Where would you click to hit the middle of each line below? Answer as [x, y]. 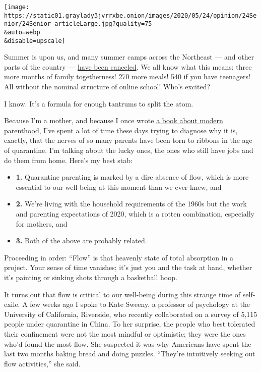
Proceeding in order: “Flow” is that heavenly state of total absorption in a [119, 257]
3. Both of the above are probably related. [81, 241]
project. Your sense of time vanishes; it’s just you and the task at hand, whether [128, 267]
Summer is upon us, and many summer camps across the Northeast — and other [129, 57]
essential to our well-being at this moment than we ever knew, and [119, 187]
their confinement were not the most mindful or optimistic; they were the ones [125, 333]
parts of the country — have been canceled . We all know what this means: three [128, 66]
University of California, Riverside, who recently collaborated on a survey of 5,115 [131, 314]
